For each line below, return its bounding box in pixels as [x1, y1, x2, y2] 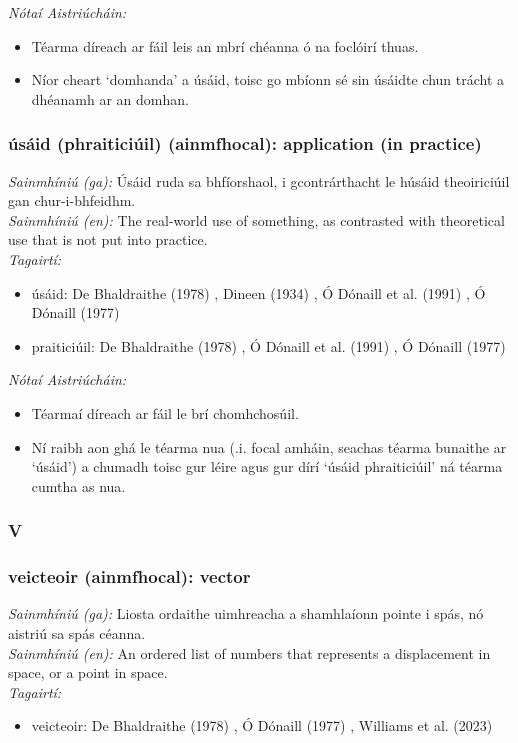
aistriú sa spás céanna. [8, 622, 146, 643]
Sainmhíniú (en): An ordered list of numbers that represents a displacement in [8, 642, 491, 663]
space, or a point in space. [8, 662, 168, 683]
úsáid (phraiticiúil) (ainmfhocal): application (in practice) [8, 131, 482, 156]
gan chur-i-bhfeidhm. [8, 190, 136, 211]
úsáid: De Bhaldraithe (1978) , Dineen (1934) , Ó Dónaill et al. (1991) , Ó [31, 282, 486, 303]
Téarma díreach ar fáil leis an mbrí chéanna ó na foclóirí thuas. [31, 35, 419, 56]
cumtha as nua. [31, 475, 126, 496]
